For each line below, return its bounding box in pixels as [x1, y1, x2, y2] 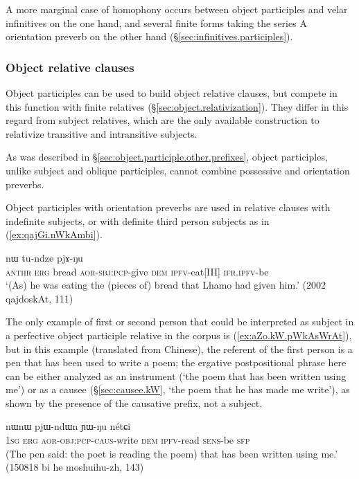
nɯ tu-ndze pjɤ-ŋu [6, 250, 83, 264]
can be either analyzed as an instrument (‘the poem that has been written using [6, 368, 347, 383]
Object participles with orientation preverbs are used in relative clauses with [6, 200, 331, 215]
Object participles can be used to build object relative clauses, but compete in [6, 86, 338, 100]
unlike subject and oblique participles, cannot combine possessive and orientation [6, 163, 350, 177]
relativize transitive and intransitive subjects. [6, 126, 198, 141]
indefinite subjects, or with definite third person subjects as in [6, 213, 270, 228]
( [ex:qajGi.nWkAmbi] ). [6, 227, 103, 242]
